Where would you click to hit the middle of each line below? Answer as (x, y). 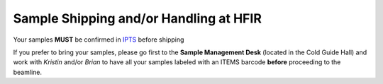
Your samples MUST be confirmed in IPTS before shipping (99, 40)
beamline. (28, 72)
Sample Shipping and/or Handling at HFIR (138, 18)
